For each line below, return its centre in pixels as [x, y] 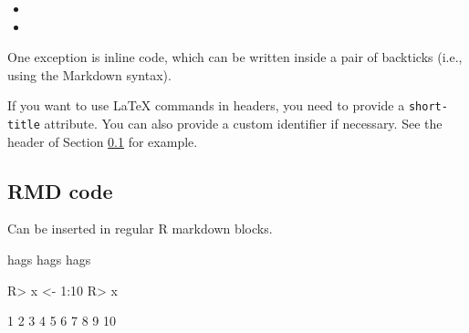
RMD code [60, 190]
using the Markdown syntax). [89, 74]
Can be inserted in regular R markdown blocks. [140, 229]
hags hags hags [49, 260]
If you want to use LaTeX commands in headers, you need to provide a [206, 105]
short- [428, 107]
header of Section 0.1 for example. [103, 141]
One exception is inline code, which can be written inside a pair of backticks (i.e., [235, 57]
